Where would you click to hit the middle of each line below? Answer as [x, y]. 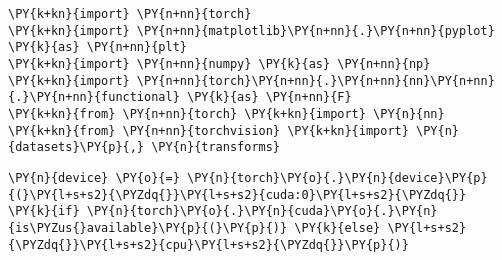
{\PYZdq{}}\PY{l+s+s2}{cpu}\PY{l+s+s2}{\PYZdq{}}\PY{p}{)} [208, 244]
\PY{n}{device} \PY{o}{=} [94, 177]
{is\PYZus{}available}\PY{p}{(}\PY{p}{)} [148, 227]
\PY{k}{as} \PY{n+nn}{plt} [97, 47]
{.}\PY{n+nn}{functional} [94, 97]
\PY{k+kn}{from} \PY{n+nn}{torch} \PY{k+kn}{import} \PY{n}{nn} [226, 113]
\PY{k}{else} [337, 227]
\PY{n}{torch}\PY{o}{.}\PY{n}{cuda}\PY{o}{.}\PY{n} [262, 211]
